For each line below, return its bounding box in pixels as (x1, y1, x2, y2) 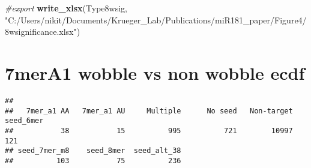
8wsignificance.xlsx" (5, 25, 77, 38)
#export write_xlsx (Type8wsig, (5, 2, 127, 14)
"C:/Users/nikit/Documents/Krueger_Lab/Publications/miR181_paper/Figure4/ (5, 13, 307, 26)
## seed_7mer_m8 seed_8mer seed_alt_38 (5, 146, 181, 155)
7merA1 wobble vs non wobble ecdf (5, 60, 305, 85)
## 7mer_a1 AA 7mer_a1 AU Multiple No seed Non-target (5, 106, 293, 115)
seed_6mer (5, 116, 44, 125)
